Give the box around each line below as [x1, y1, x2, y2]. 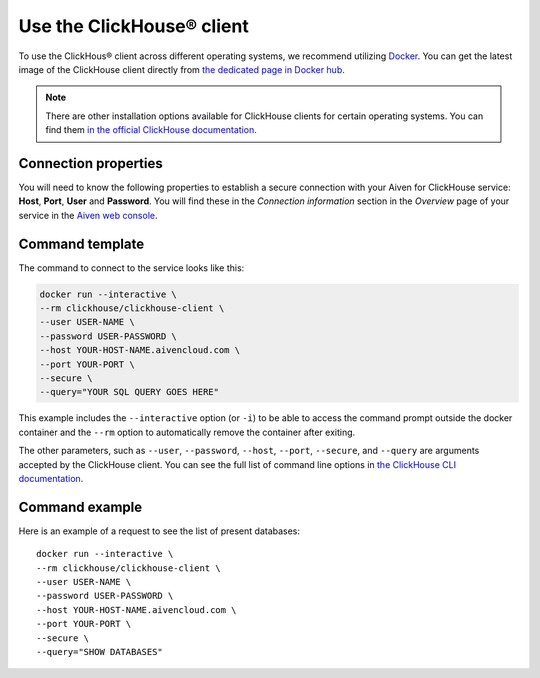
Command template [18, 235, 145, 252]
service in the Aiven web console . [18, 209, 158, 221]
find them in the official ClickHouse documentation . [45, 124, 257, 136]
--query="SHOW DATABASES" [36, 646, 164, 657]
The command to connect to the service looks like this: [18, 261, 245, 274]
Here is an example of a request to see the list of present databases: [18, 525, 300, 537]
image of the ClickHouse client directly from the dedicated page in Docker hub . [18, 63, 345, 75]
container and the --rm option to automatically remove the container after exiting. [18, 426, 356, 438]
